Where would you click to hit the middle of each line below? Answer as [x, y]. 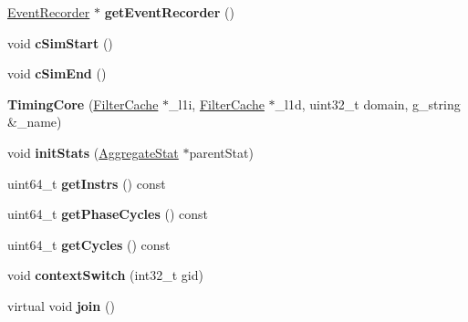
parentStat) [221, 152]
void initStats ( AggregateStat [93, 152]
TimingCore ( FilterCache [83, 104]
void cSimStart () [60, 42]
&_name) [35, 122]
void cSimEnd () [57, 73]
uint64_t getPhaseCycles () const [108, 214]
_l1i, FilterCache [217, 104]
